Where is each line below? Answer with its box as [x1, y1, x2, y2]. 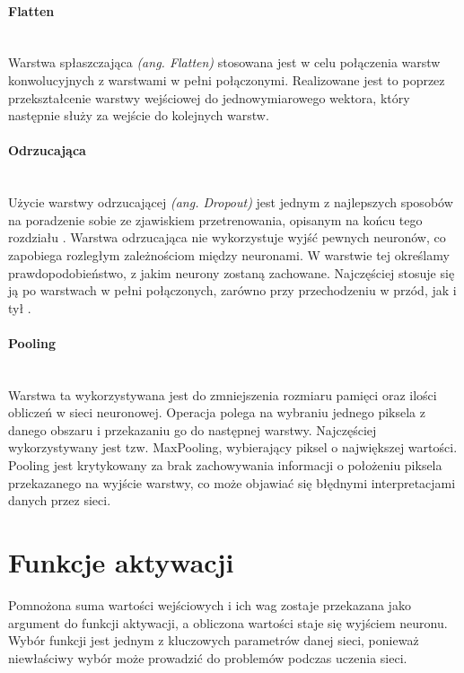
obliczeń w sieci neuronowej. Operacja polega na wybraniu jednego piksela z [8, 403, 425, 422]
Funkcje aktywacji [8, 544, 234, 581]
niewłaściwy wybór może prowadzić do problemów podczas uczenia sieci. [8, 648, 407, 667]
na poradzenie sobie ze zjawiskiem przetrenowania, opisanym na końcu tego [8, 210, 423, 229]
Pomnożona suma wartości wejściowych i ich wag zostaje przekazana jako [8, 595, 411, 614]
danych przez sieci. [8, 491, 111, 510]
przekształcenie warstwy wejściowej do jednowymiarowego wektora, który [8, 88, 410, 107]
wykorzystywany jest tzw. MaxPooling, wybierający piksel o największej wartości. [8, 438, 458, 457]
